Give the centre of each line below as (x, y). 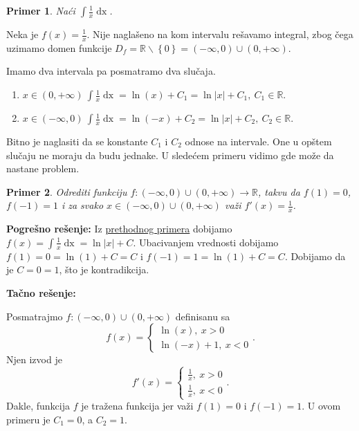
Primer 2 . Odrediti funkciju (67, 191)
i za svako (82, 205)
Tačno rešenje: (41, 293)
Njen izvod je (34, 359)
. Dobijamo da (315, 256)
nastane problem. (43, 168)
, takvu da (279, 191)
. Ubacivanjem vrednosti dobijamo (206, 242)
